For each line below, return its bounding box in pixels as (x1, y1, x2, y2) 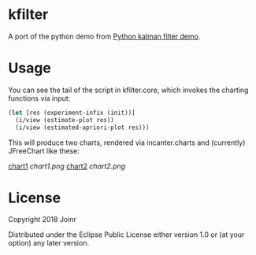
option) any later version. (8, 238, 89, 248)
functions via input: (8, 93, 71, 103)
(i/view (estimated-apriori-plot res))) (15, 124, 150, 131)
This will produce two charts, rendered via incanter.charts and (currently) (8, 138, 246, 147)
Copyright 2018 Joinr (8, 215, 76, 224)
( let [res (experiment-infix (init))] (8, 109, 135, 116)
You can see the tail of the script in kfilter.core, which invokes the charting (8, 85, 249, 94)
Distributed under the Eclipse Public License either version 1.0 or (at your (8, 230, 245, 239)
